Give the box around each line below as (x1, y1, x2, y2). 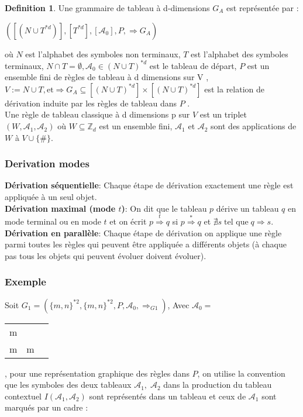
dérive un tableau (216, 202, 279, 214)
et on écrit (109, 215, 147, 228)
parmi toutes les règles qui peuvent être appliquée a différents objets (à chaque (5, 238, 287, 250)
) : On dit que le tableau (121, 202, 207, 214)
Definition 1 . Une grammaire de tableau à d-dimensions (5, 2, 210, 13)
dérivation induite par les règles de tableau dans (5, 97, 177, 109)
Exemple (5, 274, 46, 289)
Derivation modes (5, 156, 89, 171)
